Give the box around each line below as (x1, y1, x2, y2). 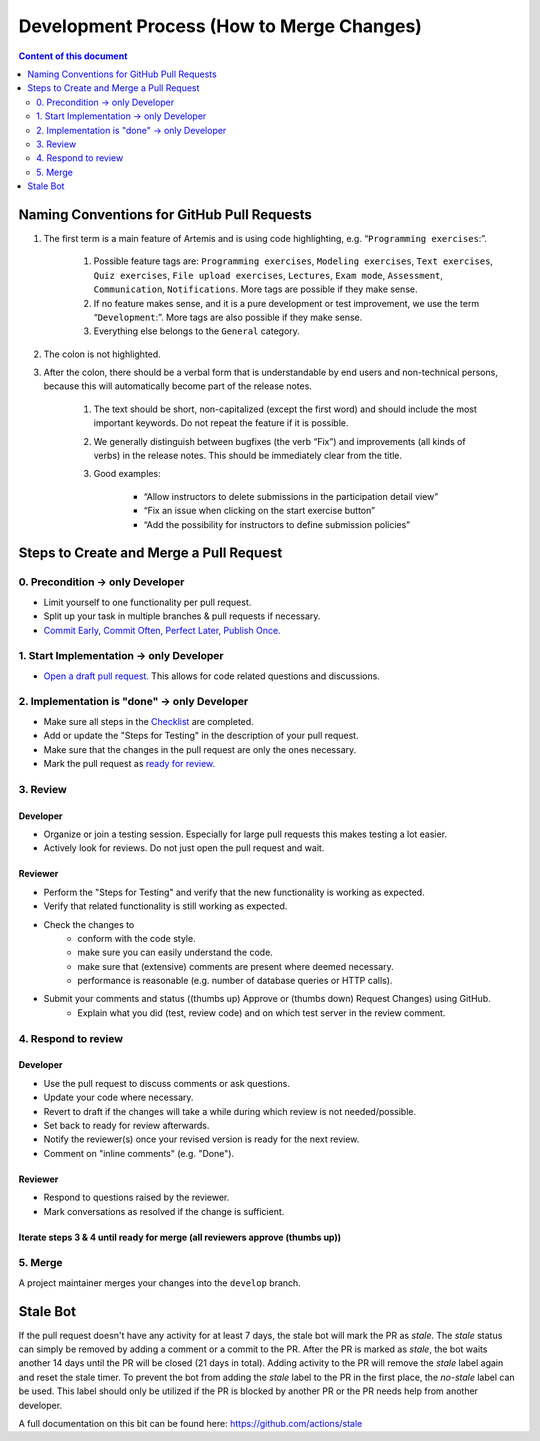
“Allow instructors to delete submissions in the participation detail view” (143, 490, 439, 502)
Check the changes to (43, 918, 135, 930)
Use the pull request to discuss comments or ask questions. (43, 1077, 290, 1089)
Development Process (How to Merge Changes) (18, 15, 422, 37)
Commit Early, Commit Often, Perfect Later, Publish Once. (43, 624, 281, 636)
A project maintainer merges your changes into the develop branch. (18, 1276, 302, 1289)
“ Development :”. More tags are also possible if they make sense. (93, 311, 363, 323)
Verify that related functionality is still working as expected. (43, 900, 288, 912)
